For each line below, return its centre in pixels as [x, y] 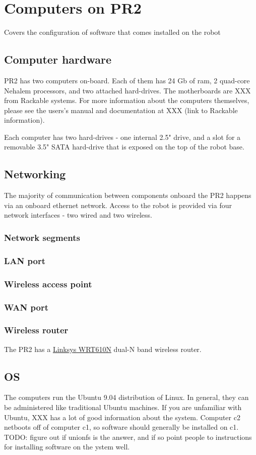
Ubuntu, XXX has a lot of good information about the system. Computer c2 [122, 417]
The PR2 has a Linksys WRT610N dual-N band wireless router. [103, 349]
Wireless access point [48, 284]
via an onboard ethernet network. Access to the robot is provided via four [118, 205]
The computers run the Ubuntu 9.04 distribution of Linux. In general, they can [126, 397]
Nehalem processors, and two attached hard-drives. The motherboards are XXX [127, 90]
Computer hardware [58, 59]
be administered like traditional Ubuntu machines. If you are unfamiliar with [123, 407]
